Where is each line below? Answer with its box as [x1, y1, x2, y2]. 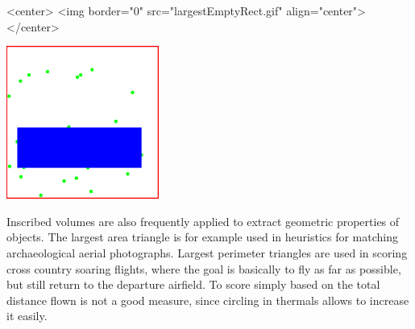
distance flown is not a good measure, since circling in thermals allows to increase [6, 291, 409, 308]
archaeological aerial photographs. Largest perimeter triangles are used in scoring [6, 245, 408, 261]
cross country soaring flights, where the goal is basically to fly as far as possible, [6, 260, 401, 277]
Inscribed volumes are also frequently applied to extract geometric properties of [6, 212, 400, 229]
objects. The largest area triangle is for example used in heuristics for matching [6, 228, 399, 245]
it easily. [6, 307, 48, 324]
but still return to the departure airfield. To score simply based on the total [6, 276, 380, 293]
